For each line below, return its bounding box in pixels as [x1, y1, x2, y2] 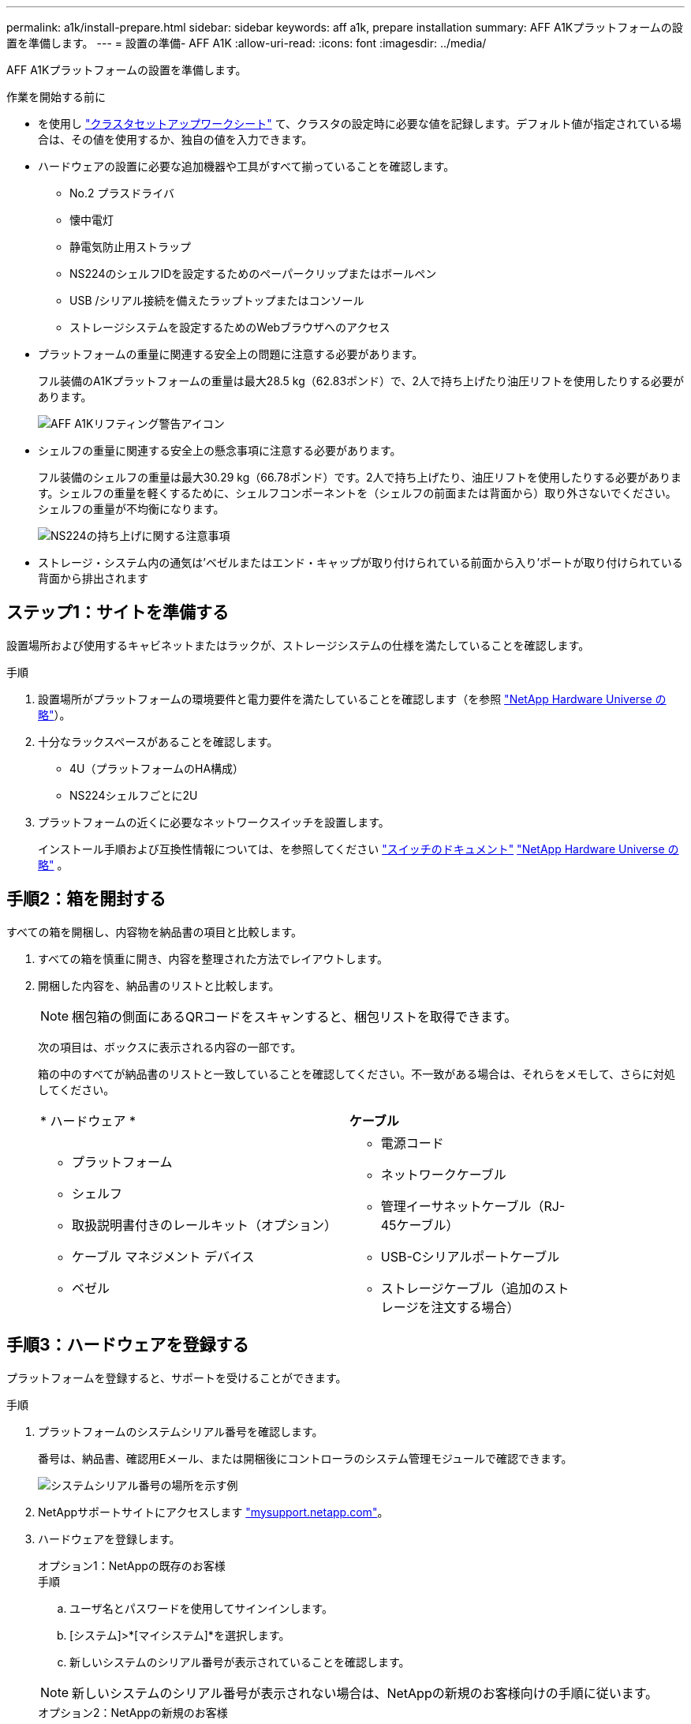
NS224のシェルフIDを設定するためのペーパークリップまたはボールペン [69, 267, 437, 280]
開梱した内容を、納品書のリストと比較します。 [38, 978, 280, 992]
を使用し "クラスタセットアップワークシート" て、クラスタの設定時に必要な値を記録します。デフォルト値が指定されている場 [38, 117, 682, 130]
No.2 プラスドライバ [69, 186, 174, 200]
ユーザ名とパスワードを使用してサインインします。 [69, 1601, 333, 1615]
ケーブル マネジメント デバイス [72, 1248, 255, 1265]
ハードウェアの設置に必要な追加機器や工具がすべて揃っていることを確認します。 [38, 159, 455, 173]
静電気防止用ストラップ [69, 240, 191, 253]
